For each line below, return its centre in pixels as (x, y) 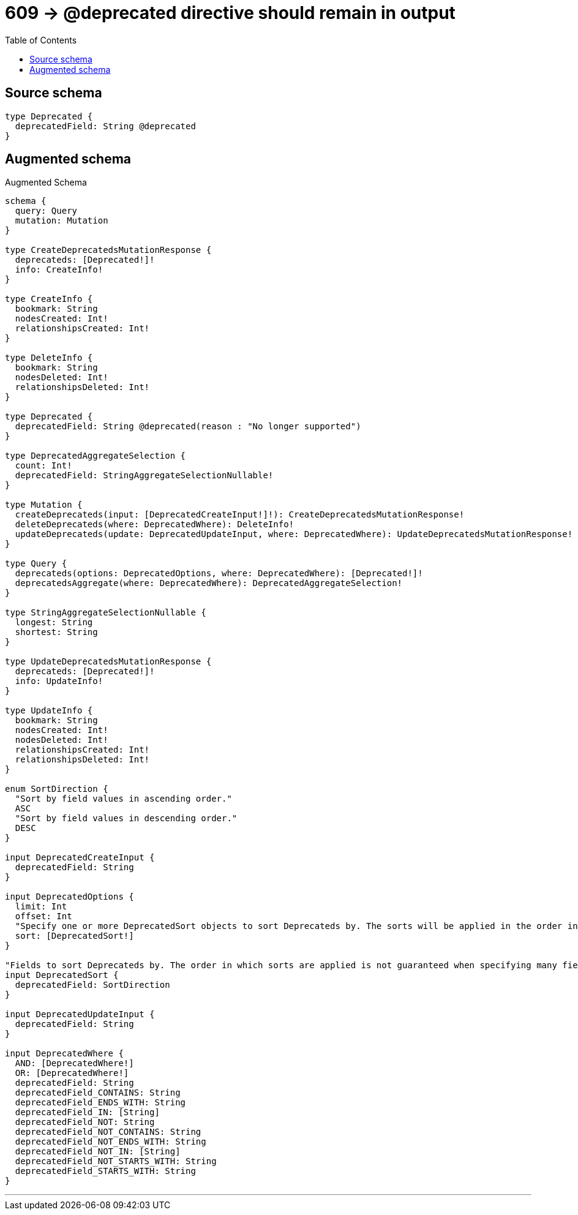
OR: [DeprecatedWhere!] (72, 1073)
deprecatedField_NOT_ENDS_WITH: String (111, 1142)
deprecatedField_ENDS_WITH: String (100, 1103)
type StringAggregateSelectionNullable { (106, 613)
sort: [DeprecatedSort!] (74, 936)
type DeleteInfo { (49, 358)
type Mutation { (44, 505)
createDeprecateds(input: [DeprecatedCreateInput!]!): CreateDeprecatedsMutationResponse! (240, 515)
